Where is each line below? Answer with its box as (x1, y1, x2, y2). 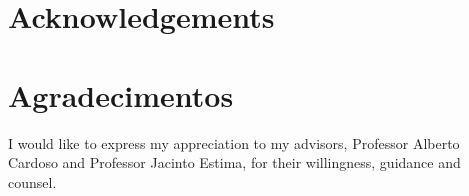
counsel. (8, 171, 57, 192)
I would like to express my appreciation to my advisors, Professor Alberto (8, 132, 460, 153)
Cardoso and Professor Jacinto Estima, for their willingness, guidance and (8, 152, 461, 173)
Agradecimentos (8, 74, 234, 115)
